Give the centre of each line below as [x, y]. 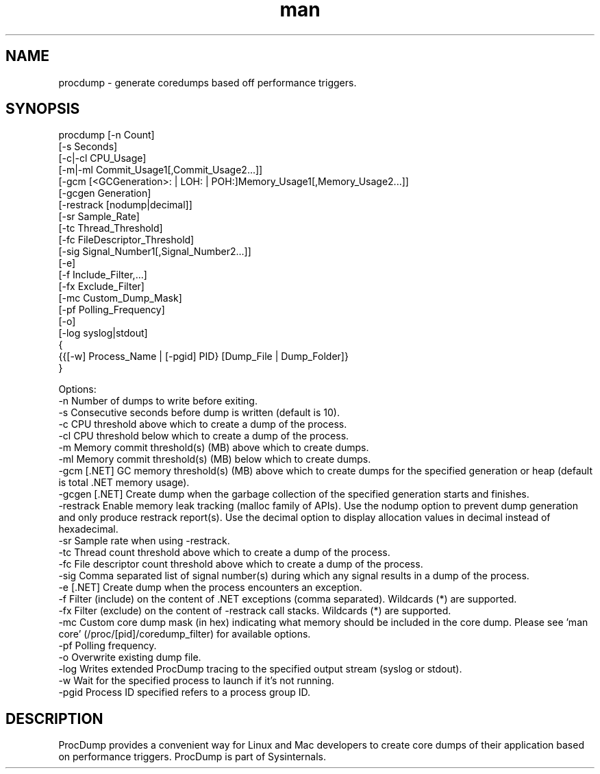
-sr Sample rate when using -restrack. [144, 541]
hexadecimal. [88, 529]
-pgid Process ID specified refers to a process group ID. [184, 692]
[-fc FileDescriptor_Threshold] [126, 240]
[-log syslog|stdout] [103, 333]
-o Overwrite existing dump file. [130, 657]
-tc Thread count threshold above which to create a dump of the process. [224, 553]
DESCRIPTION [54, 718]
